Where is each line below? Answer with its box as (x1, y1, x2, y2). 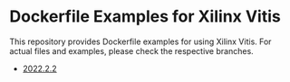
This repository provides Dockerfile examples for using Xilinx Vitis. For (9, 36, 272, 47)
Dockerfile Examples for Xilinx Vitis (9, 6, 281, 27)
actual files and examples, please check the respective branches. (9, 45, 254, 56)
